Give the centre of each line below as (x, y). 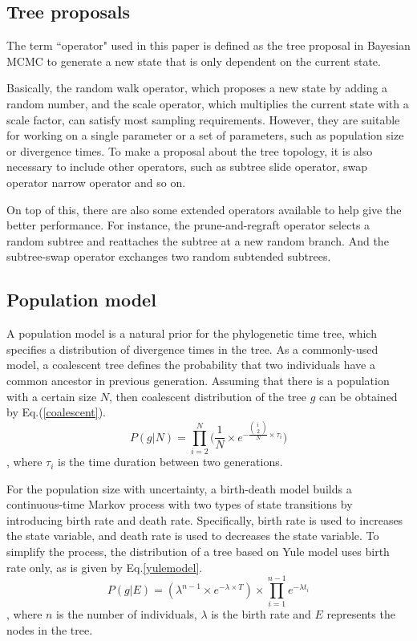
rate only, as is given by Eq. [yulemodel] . (105, 567)
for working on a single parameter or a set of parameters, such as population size (205, 135)
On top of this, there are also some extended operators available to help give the (204, 209)
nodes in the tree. (50, 629)
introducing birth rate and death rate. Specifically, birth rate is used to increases (205, 519)
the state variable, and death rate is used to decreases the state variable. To (193, 536)
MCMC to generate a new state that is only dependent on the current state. (194, 61)
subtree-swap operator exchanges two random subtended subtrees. (169, 256)
